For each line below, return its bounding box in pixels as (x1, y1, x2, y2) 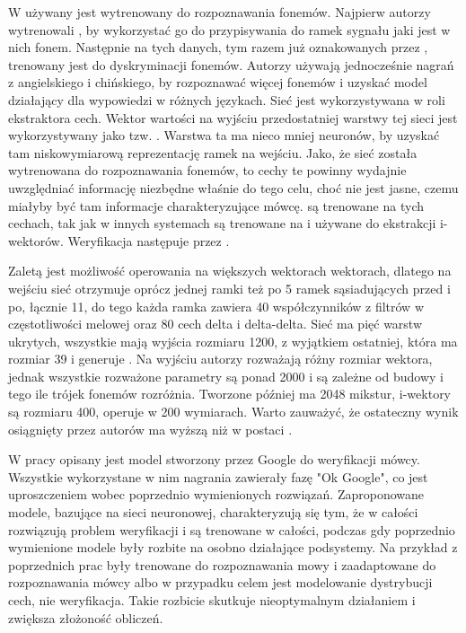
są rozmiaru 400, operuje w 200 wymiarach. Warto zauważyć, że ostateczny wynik (8, 402, 459, 421)
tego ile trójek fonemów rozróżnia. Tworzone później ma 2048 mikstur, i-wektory (8, 384, 452, 403)
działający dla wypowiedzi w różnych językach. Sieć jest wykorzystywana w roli (8, 90, 445, 109)
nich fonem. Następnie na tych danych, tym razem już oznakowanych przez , (8, 38, 428, 57)
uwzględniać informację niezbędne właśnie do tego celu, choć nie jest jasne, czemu (8, 178, 459, 197)
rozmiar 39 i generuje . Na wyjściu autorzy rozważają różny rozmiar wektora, (8, 349, 433, 368)
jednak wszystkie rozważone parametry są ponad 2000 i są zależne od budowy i (8, 366, 444, 385)
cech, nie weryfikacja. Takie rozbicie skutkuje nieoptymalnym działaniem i (8, 591, 416, 609)
